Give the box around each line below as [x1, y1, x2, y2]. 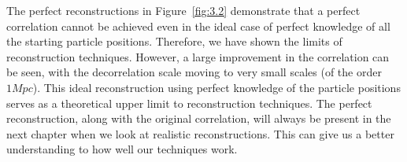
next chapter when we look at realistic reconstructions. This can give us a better [6, 125, 394, 142]
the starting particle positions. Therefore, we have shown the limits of [6, 33, 342, 50]
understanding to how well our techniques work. [6, 141, 238, 157]
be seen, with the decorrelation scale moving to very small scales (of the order [6, 64, 382, 80]
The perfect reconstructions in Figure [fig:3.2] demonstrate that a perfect [6, 2, 361, 18]
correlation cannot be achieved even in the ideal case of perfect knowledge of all [6, 17, 390, 34]
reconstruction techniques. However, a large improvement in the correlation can [6, 48, 390, 64]
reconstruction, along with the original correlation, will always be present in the [6, 110, 391, 127]
